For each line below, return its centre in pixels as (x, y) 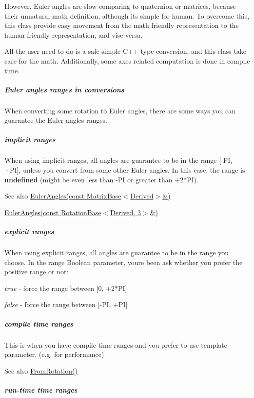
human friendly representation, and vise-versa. (74, 34)
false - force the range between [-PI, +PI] (66, 304)
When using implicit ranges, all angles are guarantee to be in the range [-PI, (118, 160)
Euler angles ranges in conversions (64, 89)
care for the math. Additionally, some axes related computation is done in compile (127, 60)
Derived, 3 (126, 212)
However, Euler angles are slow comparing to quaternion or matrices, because (120, 6)
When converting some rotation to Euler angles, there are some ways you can (120, 110)
